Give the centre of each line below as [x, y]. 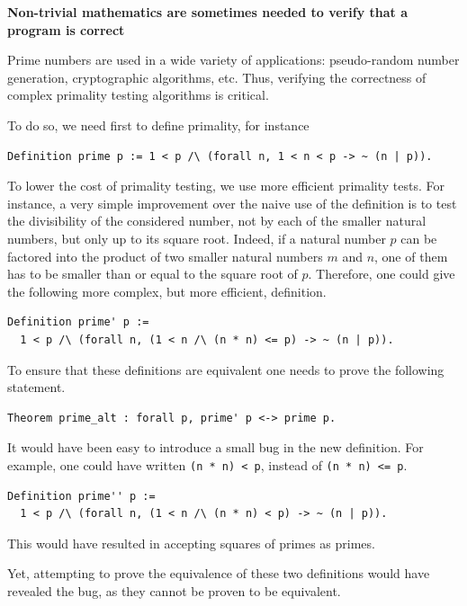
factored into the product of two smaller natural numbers [165, 256]
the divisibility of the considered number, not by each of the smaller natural [217, 221]
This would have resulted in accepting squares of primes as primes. [191, 543]
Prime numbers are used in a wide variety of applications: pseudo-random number [233, 60]
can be [419, 238]
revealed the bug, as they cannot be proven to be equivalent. [174, 590]
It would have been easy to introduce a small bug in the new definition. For [216, 447]
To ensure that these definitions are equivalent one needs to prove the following [226, 369]
